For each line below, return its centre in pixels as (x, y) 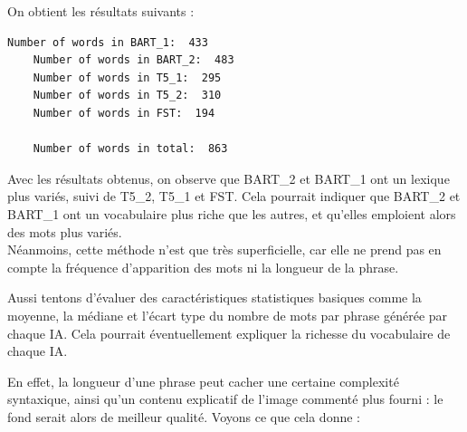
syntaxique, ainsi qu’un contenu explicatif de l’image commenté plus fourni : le (225, 399)
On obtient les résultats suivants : (101, 11)
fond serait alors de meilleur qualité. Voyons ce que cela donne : (184, 416)
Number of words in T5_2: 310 (127, 96)
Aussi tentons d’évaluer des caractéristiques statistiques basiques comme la (214, 298)
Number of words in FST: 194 (124, 113)
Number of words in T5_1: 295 (127, 77)
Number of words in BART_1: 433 (108, 42)
